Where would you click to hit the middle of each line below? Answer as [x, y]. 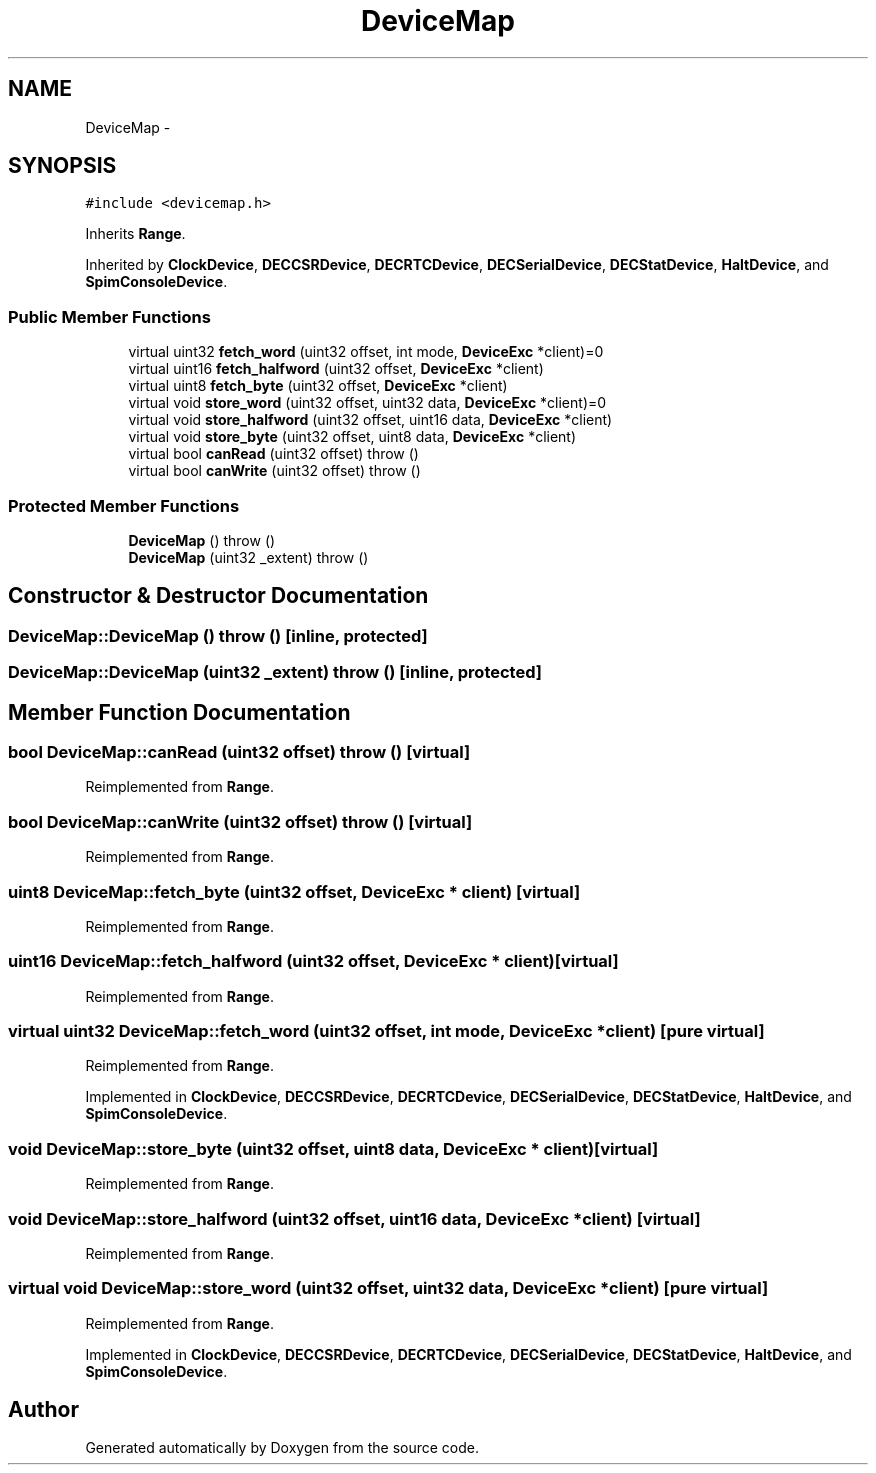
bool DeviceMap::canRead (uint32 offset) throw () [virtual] [239, 752]
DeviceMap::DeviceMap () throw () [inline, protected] [218, 635]
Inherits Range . [135, 234]
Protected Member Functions [124, 505]
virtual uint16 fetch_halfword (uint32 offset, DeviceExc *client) [336, 369]
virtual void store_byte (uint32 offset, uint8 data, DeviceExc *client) [352, 437]
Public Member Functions [109, 316]
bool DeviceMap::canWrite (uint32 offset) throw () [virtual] [240, 821]
